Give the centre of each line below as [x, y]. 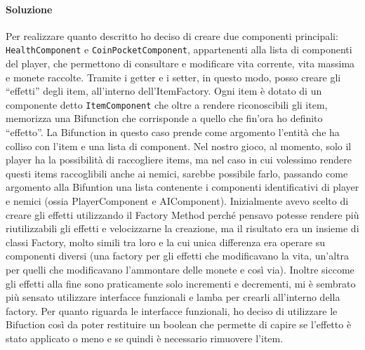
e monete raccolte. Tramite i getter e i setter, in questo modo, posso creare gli [173, 77]
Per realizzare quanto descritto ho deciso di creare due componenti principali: [172, 35]
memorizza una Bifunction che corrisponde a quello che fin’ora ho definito [164, 118]
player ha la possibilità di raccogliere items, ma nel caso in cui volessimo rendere [179, 160]
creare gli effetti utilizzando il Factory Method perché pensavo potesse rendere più [182, 214]
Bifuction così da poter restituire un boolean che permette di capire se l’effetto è [179, 324]
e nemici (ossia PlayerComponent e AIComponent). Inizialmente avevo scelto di [177, 201]
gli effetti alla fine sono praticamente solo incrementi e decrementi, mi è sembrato [181, 283]
